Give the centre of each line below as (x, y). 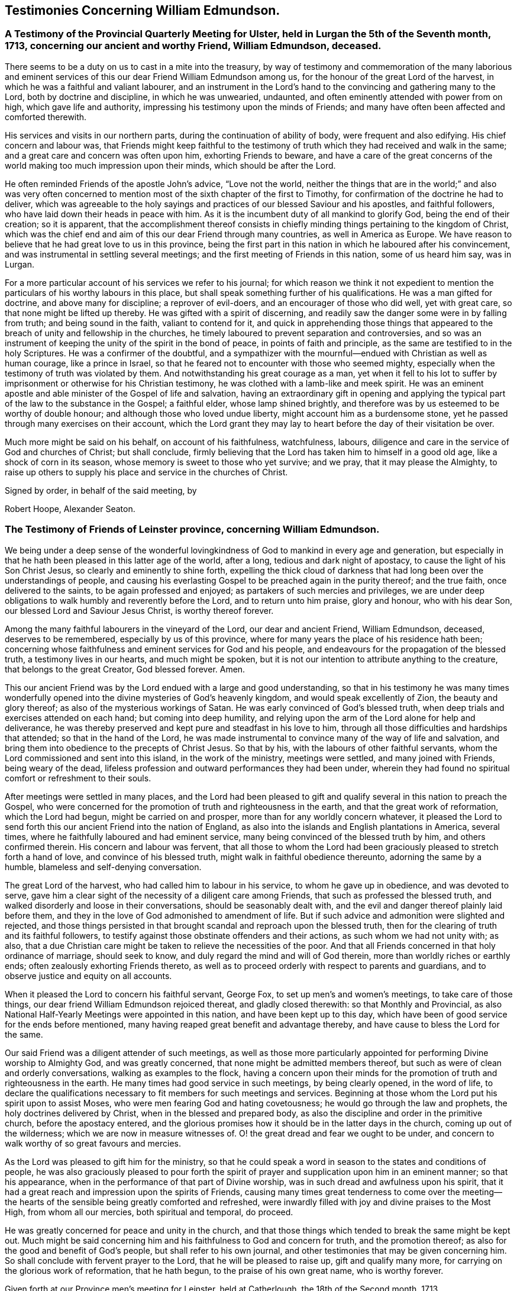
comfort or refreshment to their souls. (78, 778)
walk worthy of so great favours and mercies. (93, 1143)
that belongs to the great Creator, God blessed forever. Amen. (125, 669)
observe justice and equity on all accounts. (88, 976)
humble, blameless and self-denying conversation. (103, 867)
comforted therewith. (46, 117)
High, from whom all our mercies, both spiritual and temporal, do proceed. (149, 1212)
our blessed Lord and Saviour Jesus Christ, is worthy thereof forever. (139, 610)
